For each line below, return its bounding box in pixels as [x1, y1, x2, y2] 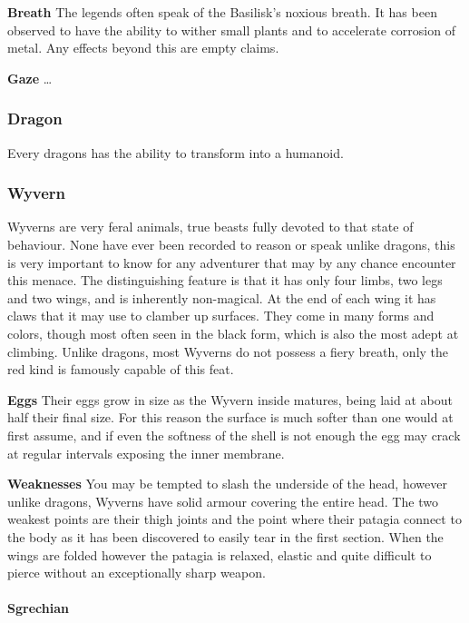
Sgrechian [7, 598, 69, 618]
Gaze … [7, 68, 53, 87]
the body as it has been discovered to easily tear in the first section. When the [7, 527, 444, 546]
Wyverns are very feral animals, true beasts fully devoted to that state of [7, 217, 414, 236]
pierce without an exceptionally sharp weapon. [7, 563, 266, 582]
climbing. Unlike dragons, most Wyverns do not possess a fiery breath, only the [7, 341, 449, 361]
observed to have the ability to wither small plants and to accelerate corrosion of [7, 20, 455, 39]
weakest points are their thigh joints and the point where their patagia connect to [7, 509, 462, 529]
